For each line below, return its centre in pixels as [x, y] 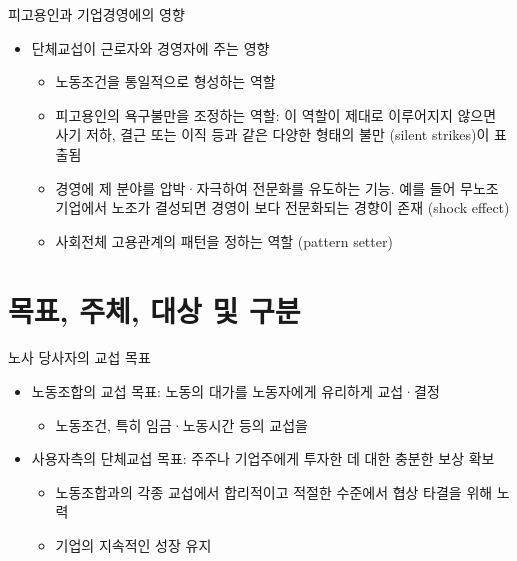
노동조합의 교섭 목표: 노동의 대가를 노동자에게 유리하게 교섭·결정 [235, 391]
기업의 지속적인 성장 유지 [133, 545]
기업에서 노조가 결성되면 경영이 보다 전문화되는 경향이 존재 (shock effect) [282, 207]
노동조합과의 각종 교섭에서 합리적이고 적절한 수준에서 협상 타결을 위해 [274, 491]
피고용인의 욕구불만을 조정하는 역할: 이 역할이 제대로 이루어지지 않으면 [276, 114]
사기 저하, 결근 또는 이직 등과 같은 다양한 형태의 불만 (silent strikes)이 [272, 134]
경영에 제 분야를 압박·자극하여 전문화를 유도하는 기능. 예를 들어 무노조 [277, 187]
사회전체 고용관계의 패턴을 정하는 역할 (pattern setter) [224, 240]
